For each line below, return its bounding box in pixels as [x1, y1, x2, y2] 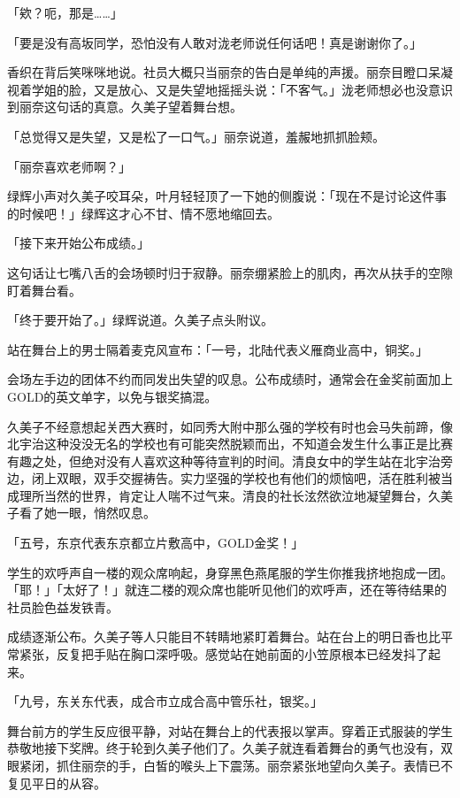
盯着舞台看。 [7, 280, 81, 299]
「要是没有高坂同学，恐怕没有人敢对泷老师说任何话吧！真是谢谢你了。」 [7, 33, 422, 51]
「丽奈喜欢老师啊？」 [7, 157, 131, 175]
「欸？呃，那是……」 [7, 4, 123, 21]
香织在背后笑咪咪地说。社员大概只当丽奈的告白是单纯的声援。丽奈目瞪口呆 [7, 63, 441, 81]
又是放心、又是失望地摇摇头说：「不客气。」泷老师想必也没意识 [93, 80, 453, 98]
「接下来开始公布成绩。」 [7, 234, 149, 252]
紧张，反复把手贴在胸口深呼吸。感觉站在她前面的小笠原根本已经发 [19, 645, 403, 664]
